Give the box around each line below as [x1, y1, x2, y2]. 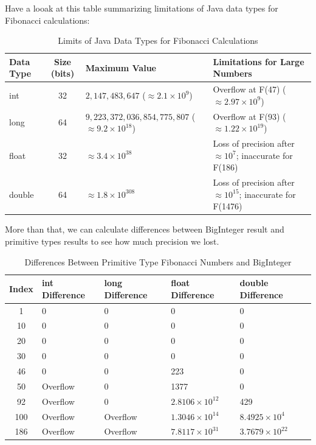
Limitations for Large [213, 55, 304, 68]
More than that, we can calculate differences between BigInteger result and [5, 223, 284, 236]
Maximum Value [85, 61, 156, 74]
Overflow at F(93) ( [213, 110, 286, 122]
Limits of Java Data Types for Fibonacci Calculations [58, 34, 258, 47]
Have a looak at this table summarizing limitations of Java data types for [5, 2, 278, 14]
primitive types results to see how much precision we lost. [5, 235, 219, 247]
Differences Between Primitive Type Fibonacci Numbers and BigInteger [24, 255, 292, 268]
